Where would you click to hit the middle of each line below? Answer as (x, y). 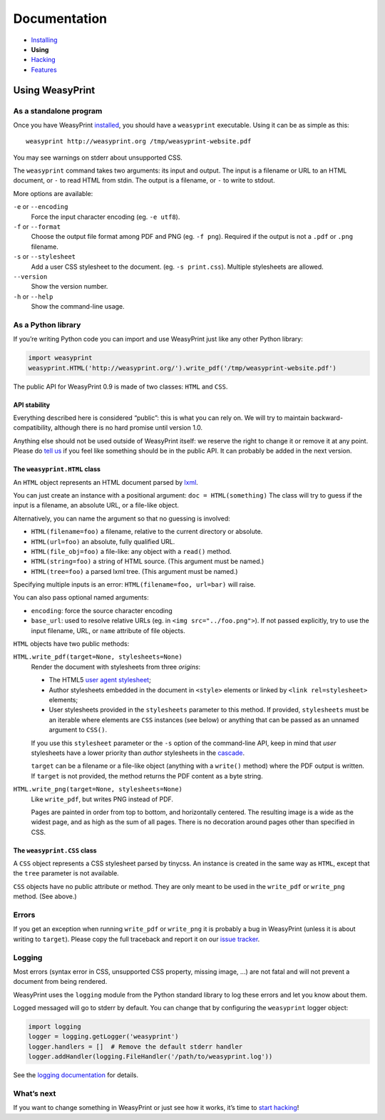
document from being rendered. (60, 982)
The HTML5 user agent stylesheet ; (100, 680)
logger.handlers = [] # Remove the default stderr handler (135, 1047)
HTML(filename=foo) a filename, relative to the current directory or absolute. (147, 532)
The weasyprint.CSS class (55, 850)
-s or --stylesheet (45, 257)
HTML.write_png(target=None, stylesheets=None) (98, 789)
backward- (327, 418)
